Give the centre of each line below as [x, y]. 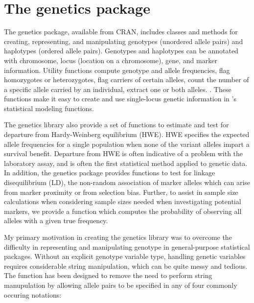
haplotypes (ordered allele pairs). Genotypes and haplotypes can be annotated [121, 51]
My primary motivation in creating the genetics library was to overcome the [118, 237]
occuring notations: [33, 294]
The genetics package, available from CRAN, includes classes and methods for [121, 32]
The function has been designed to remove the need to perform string [108, 275]
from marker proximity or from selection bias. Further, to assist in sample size [121, 192]
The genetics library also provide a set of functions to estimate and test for [116, 125]
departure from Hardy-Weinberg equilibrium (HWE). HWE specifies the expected [127, 134]
